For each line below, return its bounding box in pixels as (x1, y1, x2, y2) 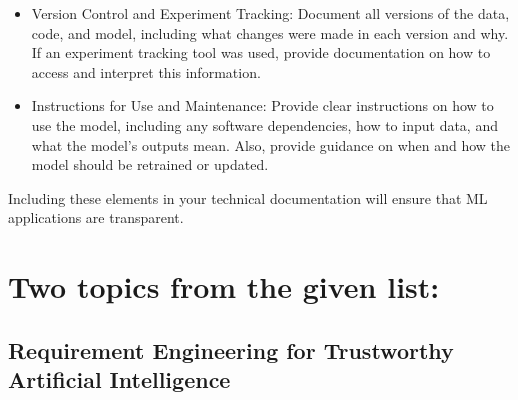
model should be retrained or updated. (31, 154, 269, 175)
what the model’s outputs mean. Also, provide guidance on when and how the (31, 134, 511, 155)
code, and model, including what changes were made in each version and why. (31, 22, 509, 43)
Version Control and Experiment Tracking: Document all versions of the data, (31, 3, 510, 23)
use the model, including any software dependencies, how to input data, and (31, 114, 498, 135)
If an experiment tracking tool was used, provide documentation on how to (31, 42, 491, 63)
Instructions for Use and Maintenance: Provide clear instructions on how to (31, 95, 494, 116)
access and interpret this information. (31, 61, 261, 82)
